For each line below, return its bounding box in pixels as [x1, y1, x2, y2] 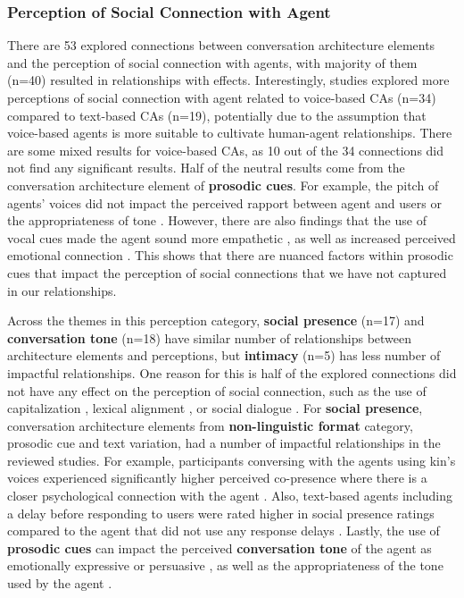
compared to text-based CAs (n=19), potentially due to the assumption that [7, 105, 427, 124]
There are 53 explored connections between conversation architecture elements [7, 36, 435, 55]
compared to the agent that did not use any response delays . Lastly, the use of [7, 521, 440, 540]
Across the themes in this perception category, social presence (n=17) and [7, 311, 425, 330]
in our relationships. [7, 281, 117, 299]
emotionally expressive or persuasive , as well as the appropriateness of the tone [7, 556, 443, 575]
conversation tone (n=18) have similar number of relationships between [7, 328, 412, 347]
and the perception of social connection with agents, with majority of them [7, 53, 418, 72]
